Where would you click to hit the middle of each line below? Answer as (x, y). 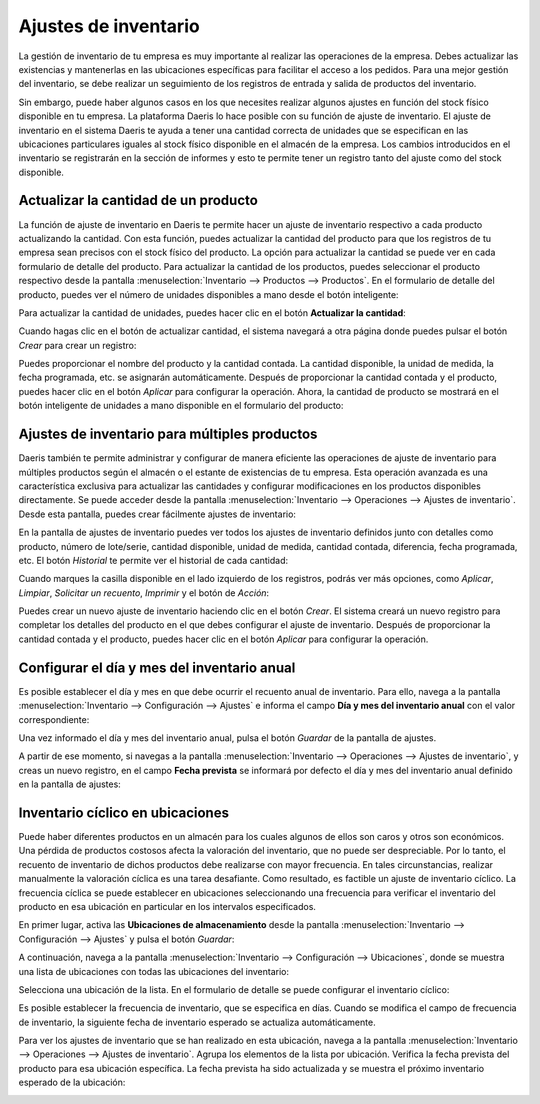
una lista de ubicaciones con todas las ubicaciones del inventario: (154, 971)
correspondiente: (54, 719)
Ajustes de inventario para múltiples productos (168, 434)
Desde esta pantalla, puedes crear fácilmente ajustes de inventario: (157, 514)
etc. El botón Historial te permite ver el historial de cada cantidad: (153, 560)
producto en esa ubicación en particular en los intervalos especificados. (167, 906)
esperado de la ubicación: (72, 1082)
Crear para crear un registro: (77, 345)
